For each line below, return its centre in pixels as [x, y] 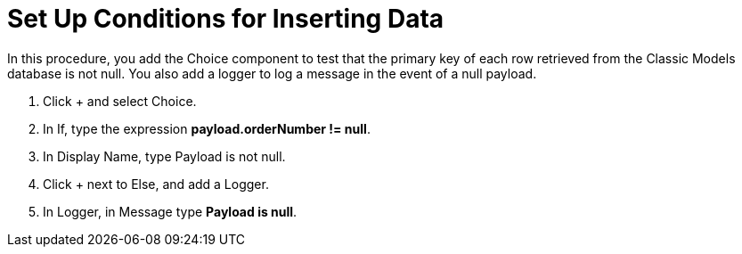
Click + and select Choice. [120, 101]
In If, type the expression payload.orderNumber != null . [207, 128]
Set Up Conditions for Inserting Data [226, 19]
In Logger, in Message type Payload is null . [170, 211]
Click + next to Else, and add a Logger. [156, 184]
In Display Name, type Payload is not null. [164, 156]
